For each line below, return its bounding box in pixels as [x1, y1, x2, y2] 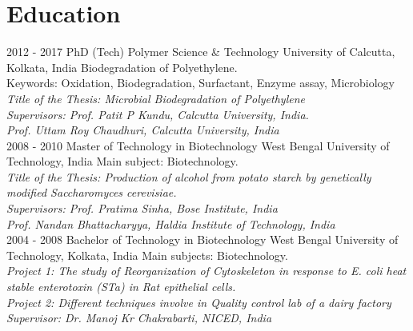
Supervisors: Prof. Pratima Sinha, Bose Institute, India [6, 200, 278, 217]
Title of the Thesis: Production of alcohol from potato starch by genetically [6, 168, 371, 185]
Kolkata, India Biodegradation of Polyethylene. [6, 58, 238, 75]
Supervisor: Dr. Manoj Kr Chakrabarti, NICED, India [6, 309, 272, 326]
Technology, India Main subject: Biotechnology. [6, 153, 239, 169]
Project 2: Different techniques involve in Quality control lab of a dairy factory [6, 293, 391, 310]
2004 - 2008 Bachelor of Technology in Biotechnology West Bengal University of [6, 231, 399, 248]
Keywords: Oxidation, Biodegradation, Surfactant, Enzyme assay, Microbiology [6, 74, 395, 91]
